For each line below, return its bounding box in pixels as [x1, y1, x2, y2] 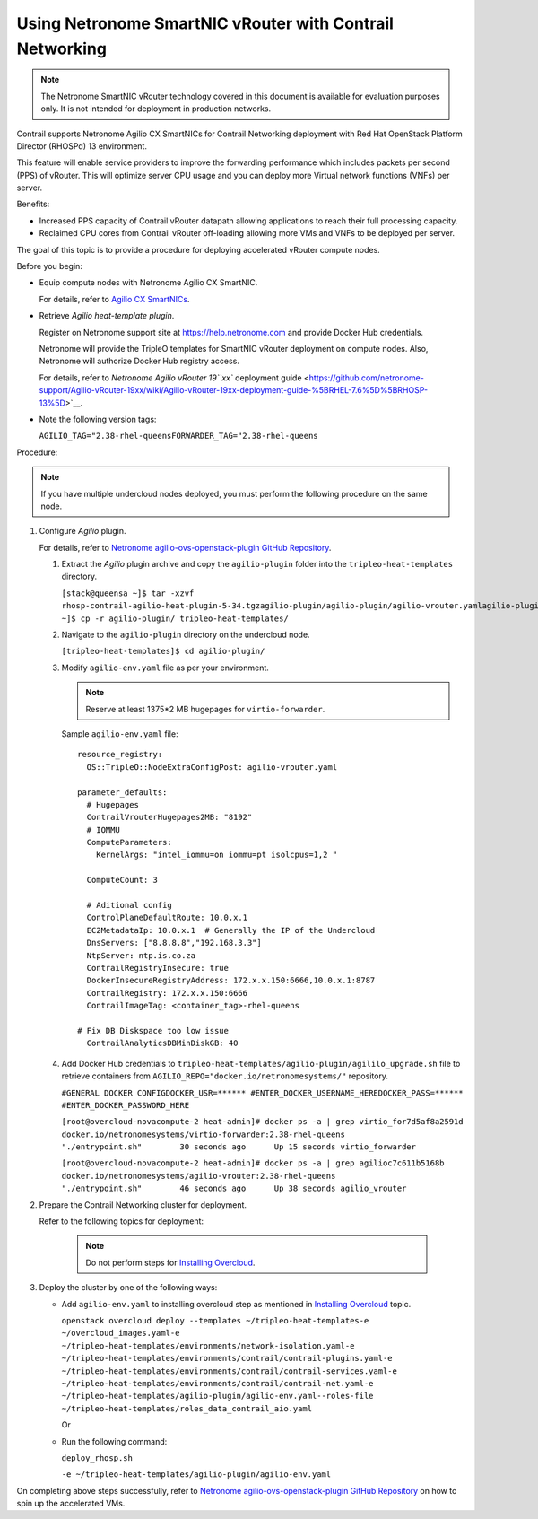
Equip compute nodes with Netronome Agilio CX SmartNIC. [39, 277, 258, 288]
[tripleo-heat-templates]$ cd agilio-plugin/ [61, 646, 265, 657]
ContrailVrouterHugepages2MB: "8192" [86, 812, 253, 823]
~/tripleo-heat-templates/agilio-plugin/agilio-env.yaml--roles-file [61, 1391, 374, 1401]
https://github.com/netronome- [308, 372, 425, 383]
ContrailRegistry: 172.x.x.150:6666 [86, 988, 248, 998]
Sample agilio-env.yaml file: [61, 728, 178, 739]
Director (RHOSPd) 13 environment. [16, 140, 148, 152]
